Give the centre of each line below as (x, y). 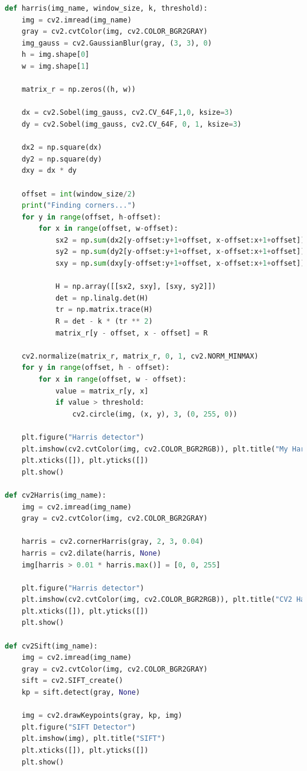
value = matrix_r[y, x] (102, 391)
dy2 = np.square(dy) (62, 159)
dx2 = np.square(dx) (62, 148)
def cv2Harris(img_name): (55, 495)
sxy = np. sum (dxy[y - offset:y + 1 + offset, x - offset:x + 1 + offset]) (180, 264)
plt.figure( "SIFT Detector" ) (79, 727)
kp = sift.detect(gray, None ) (81, 693)
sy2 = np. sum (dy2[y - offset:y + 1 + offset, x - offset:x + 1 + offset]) (180, 252)
